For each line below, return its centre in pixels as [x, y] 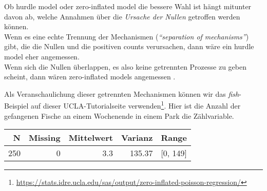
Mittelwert [91, 138]
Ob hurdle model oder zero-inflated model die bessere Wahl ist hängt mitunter [128, 6]
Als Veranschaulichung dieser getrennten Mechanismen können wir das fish [122, 93]
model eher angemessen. [42, 56]
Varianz [137, 138]
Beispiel [16, 105]
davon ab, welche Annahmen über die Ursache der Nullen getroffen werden [122, 16]
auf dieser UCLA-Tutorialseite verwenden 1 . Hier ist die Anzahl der [136, 105]
